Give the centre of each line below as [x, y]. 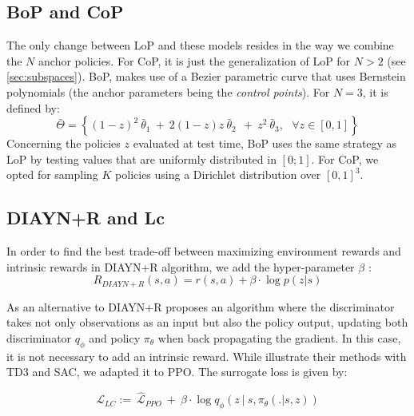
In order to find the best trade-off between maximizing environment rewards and [204, 251]
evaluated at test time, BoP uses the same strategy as [265, 143]
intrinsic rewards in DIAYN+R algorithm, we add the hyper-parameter [181, 266]
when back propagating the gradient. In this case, [279, 337]
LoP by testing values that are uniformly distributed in [141, 158]
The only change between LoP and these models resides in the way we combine [200, 45]
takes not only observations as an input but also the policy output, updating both [207, 322]
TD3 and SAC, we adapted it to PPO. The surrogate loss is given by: [177, 372]
